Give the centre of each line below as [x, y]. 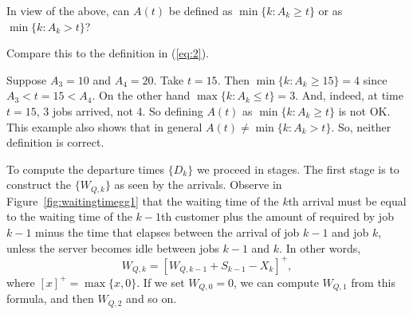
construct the [39, 184]
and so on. [151, 298]
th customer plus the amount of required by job [277, 216]
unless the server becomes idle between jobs [113, 247]
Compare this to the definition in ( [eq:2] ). [108, 53]
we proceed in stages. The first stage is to [298, 169]
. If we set [161, 282]
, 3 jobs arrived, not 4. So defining [120, 110]
